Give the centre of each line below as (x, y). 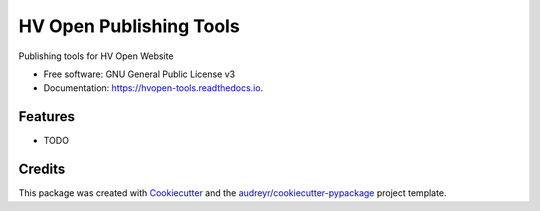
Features (46, 116)
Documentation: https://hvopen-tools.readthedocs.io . (153, 88)
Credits (42, 169)
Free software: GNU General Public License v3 (139, 74)
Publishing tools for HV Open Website (96, 56)
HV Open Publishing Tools (129, 26)
